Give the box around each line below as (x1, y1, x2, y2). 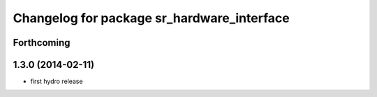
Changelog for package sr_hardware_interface (13, 10, 290, 26)
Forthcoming (13, 37, 71, 48)
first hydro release (30, 77, 83, 86)
